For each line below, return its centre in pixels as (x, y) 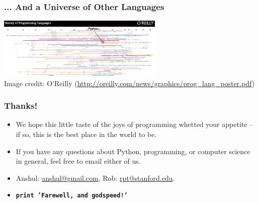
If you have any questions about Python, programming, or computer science (133, 151)
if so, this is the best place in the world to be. (86, 134)
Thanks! (21, 106)
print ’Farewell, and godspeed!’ (72, 196)
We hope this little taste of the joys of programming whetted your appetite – (135, 124)
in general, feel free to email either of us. (78, 161)
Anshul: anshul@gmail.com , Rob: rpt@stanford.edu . (95, 178)
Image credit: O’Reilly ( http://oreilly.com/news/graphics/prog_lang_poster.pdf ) (130, 83)
